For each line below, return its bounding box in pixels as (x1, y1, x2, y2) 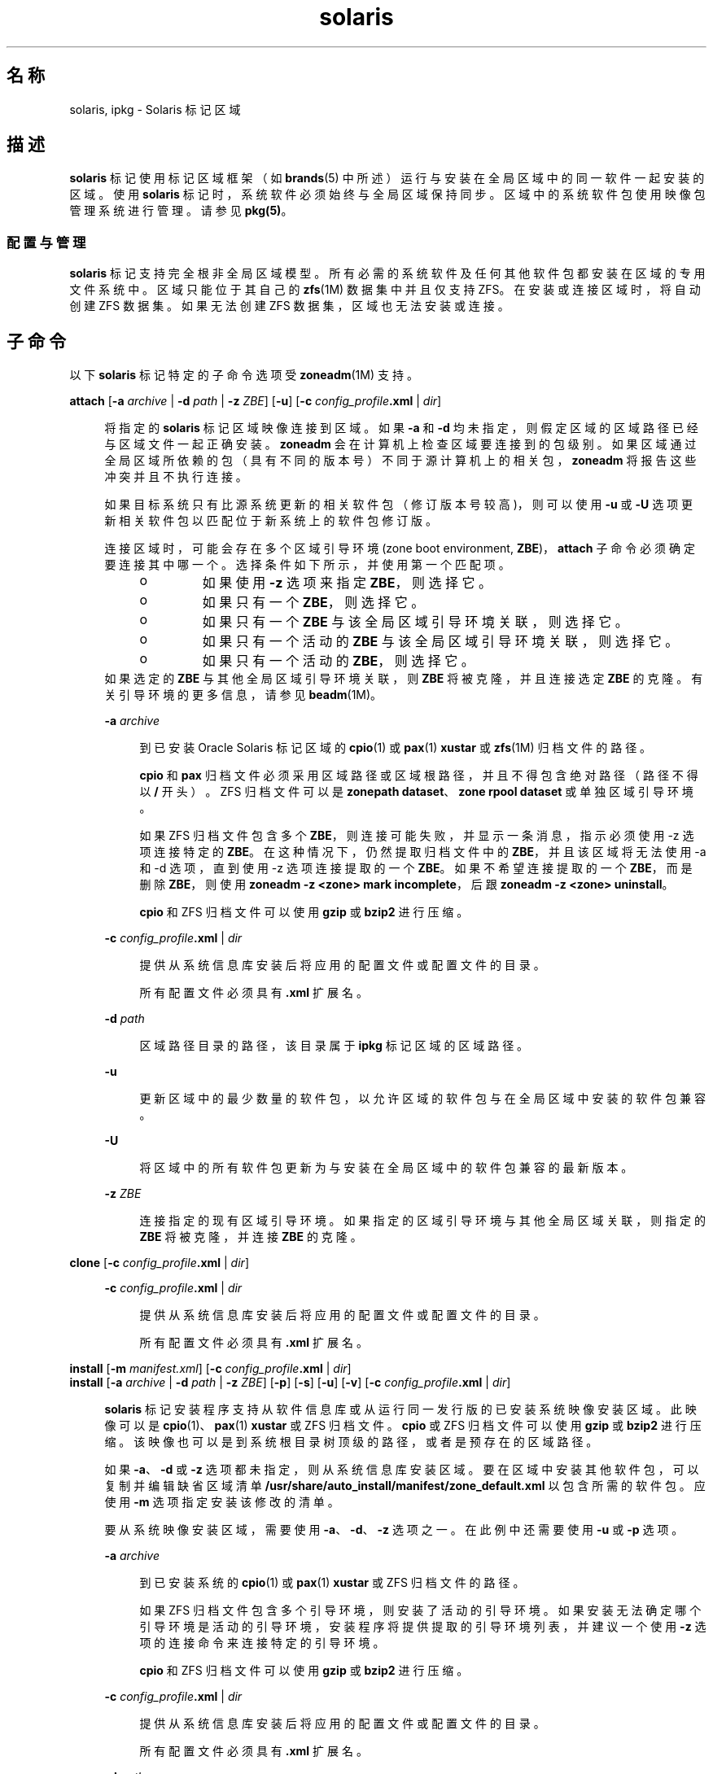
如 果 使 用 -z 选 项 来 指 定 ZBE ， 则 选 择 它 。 (202, 575, 492, 592)
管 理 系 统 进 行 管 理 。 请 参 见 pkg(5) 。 (69, 203, 293, 218)
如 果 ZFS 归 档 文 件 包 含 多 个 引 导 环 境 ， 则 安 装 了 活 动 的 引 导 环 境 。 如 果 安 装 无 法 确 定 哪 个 (139, 1603, 702, 1618)
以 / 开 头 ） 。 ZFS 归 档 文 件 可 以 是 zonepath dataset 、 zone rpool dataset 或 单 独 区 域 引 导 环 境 (139, 784, 693, 799)
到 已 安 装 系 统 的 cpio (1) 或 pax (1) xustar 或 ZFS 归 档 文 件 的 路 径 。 (139, 1575, 525, 1590)
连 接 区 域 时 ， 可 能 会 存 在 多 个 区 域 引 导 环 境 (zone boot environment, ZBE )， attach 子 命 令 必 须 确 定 (104, 541, 695, 556)
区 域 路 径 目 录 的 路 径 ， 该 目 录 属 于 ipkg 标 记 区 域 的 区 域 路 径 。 (139, 1038, 529, 1053)
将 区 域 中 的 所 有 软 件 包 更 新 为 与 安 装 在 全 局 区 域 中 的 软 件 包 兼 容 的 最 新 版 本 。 (139, 1160, 633, 1175)
